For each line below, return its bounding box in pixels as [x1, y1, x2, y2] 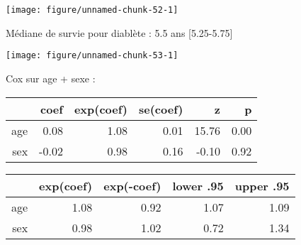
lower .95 [172, 177, 224, 194]
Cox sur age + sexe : [6, 70, 96, 85]
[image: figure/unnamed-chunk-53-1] [6, 50, 178, 61]
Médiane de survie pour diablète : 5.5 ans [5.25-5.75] [6, 25, 233, 40]
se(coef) [139, 100, 183, 117]
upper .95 [234, 177, 290, 194]
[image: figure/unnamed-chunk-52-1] [6, 5, 178, 15]
